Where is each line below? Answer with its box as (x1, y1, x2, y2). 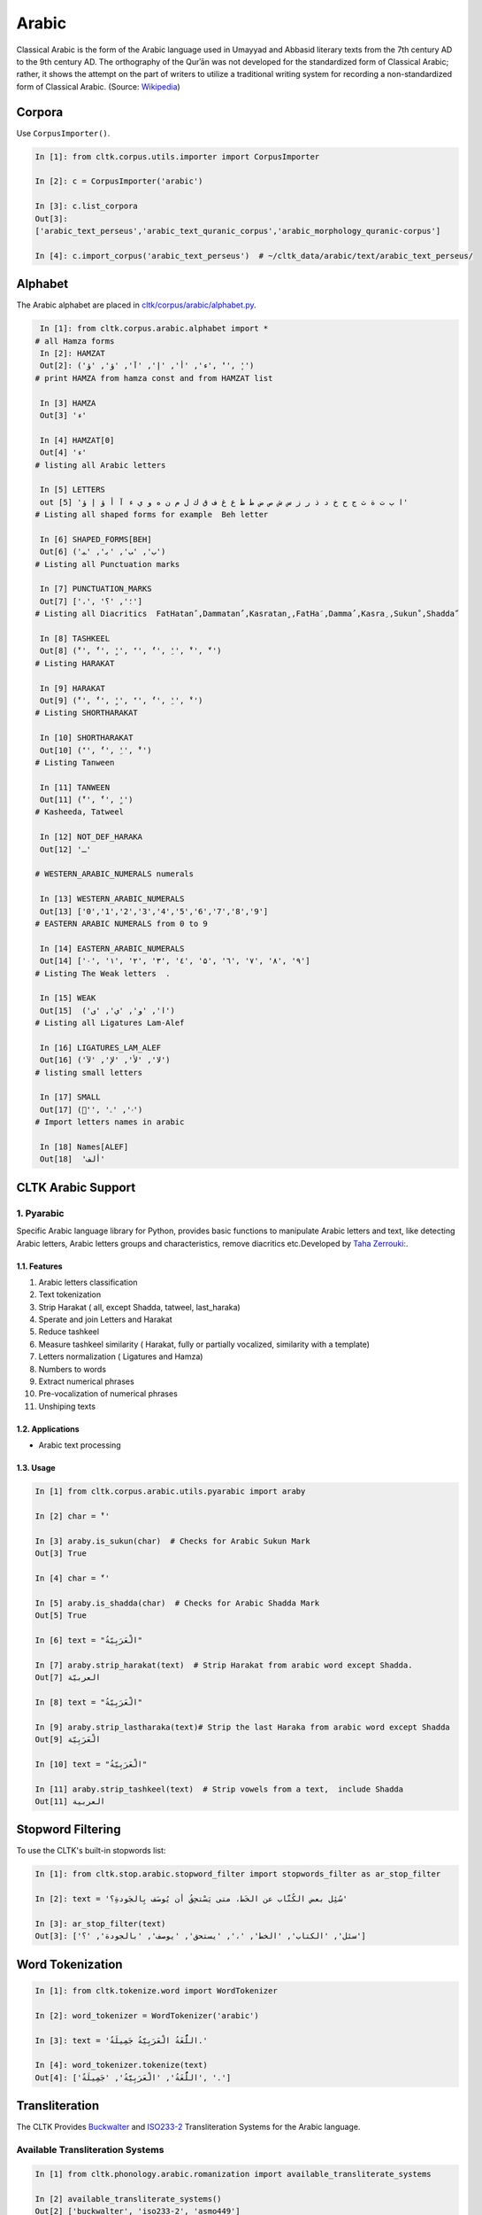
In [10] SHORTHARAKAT (40, 733, 134, 743)
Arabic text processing (38, 1440, 121, 1450)
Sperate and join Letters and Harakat (38, 1314, 172, 1325)
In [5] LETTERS (40, 485, 106, 495)
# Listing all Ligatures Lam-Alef (34, 1018, 185, 1028)
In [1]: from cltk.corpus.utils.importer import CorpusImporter (34, 152, 320, 161)
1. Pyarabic (16, 1207, 65, 1219)
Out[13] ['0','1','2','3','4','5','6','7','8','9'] (40, 906, 269, 916)
